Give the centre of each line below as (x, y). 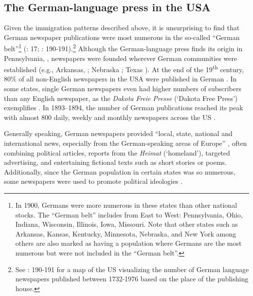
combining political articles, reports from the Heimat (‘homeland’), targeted (117, 152)
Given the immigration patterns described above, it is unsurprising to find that (122, 28)
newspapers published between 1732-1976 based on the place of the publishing (132, 279)
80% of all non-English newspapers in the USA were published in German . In (120, 79)
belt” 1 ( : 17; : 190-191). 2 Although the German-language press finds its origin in (123, 48)
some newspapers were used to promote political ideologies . (93, 181)
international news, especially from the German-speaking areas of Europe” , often (126, 143)
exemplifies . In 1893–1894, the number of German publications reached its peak (124, 108)
